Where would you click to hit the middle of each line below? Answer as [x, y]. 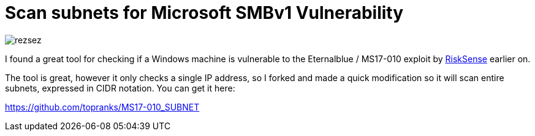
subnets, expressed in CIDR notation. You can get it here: [120, 88]
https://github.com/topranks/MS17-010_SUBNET [102, 107]
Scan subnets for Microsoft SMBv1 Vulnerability [204, 13]
